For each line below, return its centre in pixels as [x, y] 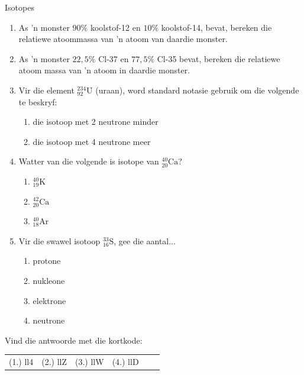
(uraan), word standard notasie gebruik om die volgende [197, 90]
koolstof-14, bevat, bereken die [216, 27]
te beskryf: [38, 101]
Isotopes [20, 7]
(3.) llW [90, 362]
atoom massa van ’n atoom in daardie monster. [104, 70]
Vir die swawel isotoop [59, 240]
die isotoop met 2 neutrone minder [96, 122]
